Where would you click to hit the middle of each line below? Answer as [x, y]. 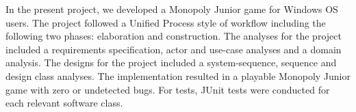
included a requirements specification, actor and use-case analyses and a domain [174, 49]
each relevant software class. [64, 103]
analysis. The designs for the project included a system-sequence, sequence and [171, 62]
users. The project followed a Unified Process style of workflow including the [166, 22]
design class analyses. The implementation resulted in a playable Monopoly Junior [178, 75]
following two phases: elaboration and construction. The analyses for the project [174, 36]
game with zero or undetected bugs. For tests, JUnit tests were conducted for [168, 89]
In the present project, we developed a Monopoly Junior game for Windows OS [172, 9]
